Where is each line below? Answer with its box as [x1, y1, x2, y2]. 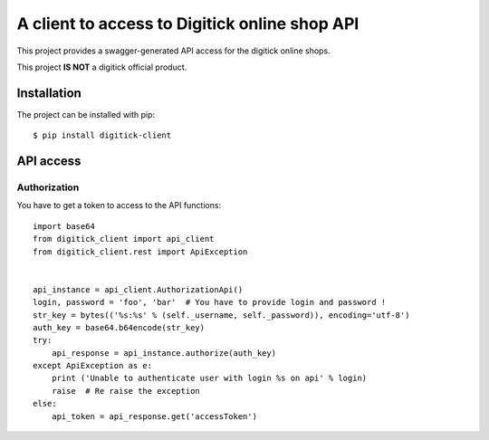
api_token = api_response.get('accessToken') [51, 411, 258, 421]
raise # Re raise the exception [51, 386, 201, 396]
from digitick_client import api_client [33, 234, 215, 244]
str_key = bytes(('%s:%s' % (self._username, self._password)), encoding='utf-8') [33, 310, 410, 320]
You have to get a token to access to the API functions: [16, 200, 222, 211]
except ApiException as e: [33, 360, 153, 371]
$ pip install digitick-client [33, 130, 172, 140]
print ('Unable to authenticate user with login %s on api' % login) [51, 373, 368, 384]
